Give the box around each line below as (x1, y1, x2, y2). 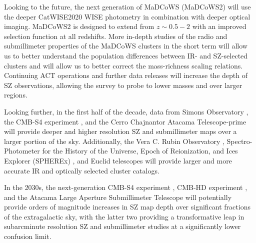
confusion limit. (4, 231, 51, 241)
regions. (4, 89, 27, 100)
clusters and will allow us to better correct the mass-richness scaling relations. (4, 60, 243, 70)
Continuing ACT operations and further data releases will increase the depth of (4, 70, 248, 80)
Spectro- (226, 135, 252, 146)
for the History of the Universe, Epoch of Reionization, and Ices (42, 145, 238, 156)
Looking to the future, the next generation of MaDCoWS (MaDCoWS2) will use (4, 1, 251, 11)
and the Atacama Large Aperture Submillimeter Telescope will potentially (4, 191, 232, 202)
